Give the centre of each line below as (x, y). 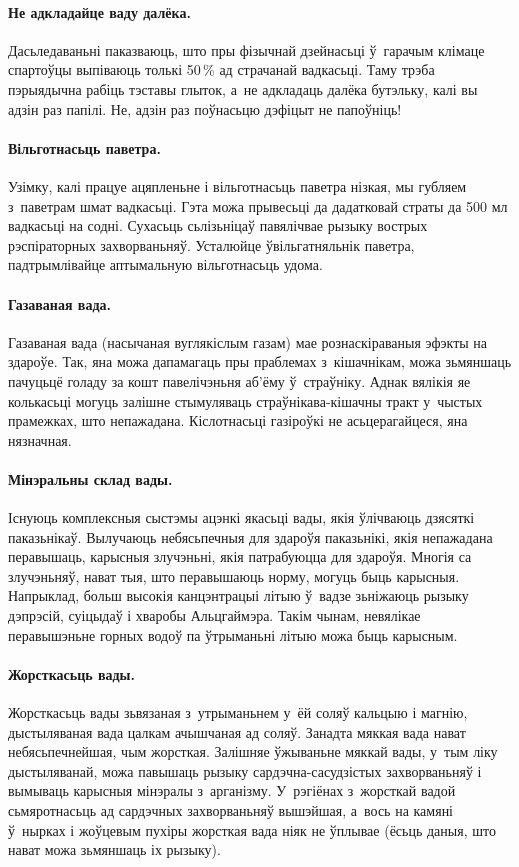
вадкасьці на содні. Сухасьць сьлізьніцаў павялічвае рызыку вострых (218, 225)
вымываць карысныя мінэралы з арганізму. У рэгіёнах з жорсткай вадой (232, 790)
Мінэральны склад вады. (90, 478)
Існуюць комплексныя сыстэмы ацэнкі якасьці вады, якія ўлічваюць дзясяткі (241, 517)
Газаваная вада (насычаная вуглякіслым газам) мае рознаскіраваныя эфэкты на (248, 341)
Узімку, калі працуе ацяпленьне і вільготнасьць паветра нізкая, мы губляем (237, 185)
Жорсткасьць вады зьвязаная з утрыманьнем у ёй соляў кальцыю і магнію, (238, 712)
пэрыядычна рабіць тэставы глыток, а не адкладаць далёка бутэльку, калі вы (243, 88)
